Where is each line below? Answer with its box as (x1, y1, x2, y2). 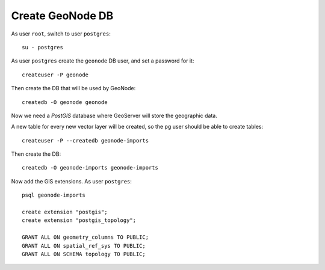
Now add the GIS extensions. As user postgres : (11, 177, 132, 185)
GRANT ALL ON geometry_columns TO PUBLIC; (22, 234, 149, 241)
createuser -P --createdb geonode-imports (22, 137, 149, 144)
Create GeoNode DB (11, 9, 114, 22)
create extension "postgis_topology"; (22, 217, 137, 224)
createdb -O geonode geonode (22, 99, 108, 105)
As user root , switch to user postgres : (11, 30, 111, 37)
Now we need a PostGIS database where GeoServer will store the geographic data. (11, 112, 218, 119)
